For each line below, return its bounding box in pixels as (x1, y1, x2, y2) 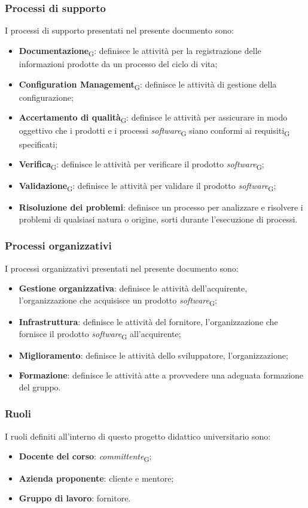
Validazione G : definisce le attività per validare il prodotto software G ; (19, 179, 276, 194)
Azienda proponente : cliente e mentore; (19, 471, 174, 484)
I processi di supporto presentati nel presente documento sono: (5, 24, 234, 37)
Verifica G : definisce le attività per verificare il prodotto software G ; (19, 158, 264, 172)
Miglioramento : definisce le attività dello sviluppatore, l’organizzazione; (19, 348, 288, 361)
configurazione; (19, 91, 74, 103)
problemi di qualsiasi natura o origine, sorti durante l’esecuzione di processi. (19, 212, 298, 225)
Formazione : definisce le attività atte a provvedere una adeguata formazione (19, 369, 304, 381)
